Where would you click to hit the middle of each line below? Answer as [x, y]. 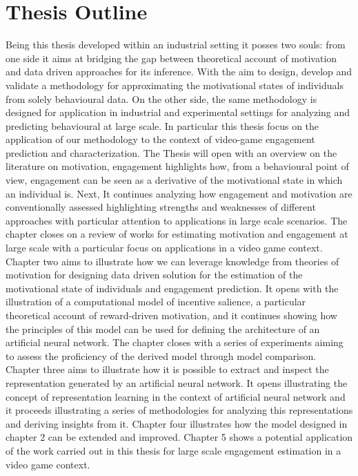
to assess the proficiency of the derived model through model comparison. [161, 355]
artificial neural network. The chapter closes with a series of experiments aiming [175, 342]
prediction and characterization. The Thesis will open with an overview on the [171, 152]
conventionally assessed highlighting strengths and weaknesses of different [161, 207]
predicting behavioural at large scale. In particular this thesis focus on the [162, 125]
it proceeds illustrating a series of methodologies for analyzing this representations [179, 410]
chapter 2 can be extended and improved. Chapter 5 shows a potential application [179, 437]
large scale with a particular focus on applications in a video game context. [164, 248]
